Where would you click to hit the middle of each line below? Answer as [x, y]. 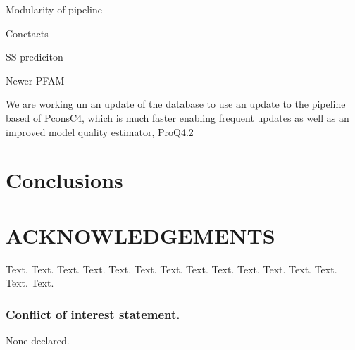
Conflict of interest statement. [93, 314]
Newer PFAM [35, 80]
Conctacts [27, 33]
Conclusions [64, 180]
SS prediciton [35, 57]
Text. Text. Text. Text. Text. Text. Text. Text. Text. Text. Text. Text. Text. [172, 269]
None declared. [38, 340]
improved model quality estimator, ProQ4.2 [100, 131]
